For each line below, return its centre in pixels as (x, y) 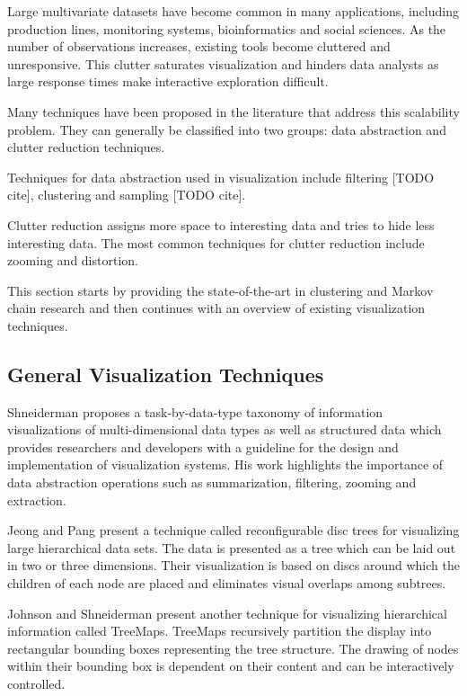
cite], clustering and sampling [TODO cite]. (127, 195)
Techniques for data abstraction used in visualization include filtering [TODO (221, 177)
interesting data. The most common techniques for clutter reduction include (216, 242)
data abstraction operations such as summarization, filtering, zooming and (212, 482)
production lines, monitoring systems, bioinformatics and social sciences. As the (227, 28)
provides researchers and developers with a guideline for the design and (203, 446)
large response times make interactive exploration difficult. (168, 81)
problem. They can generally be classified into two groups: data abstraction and (227, 129)
